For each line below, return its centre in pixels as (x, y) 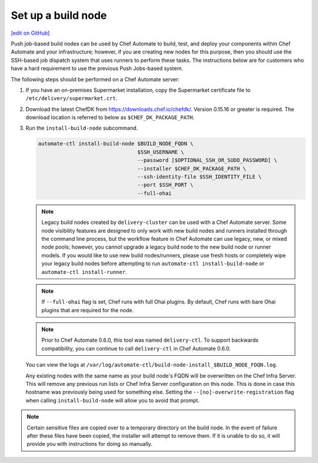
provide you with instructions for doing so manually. (90, 444)
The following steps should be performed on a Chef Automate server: (95, 79)
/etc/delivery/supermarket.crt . (72, 98)
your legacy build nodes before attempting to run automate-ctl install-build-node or (153, 264)
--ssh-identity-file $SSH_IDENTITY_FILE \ (200, 177)
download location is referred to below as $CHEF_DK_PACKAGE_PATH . (110, 117)
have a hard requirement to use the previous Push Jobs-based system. (97, 68)
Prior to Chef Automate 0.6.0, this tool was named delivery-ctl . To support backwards (150, 340)
